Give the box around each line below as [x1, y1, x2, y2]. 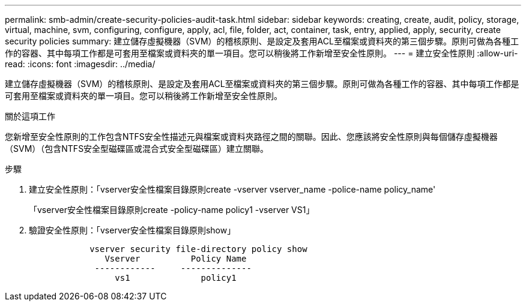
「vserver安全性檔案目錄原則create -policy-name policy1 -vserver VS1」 [29, 205, 315, 215]
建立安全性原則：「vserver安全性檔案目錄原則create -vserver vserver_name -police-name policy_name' [29, 184, 436, 194]
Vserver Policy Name [104, 254, 247, 263]
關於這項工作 [5, 111, 55, 121]
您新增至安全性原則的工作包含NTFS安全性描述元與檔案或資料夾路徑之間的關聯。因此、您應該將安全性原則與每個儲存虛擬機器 [5, 131, 498, 142]
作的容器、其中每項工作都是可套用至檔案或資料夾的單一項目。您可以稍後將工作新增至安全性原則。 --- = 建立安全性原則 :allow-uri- [5, 48, 518, 58]
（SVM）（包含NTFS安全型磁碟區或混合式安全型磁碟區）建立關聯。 [5, 143, 269, 154]
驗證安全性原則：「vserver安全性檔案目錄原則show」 [29, 225, 236, 235]
